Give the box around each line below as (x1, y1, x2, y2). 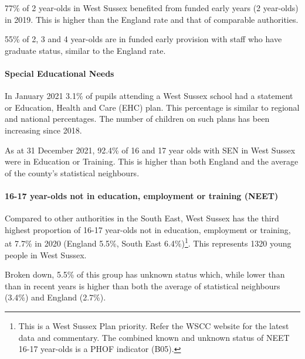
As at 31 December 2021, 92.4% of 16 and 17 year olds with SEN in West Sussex (5, 143, 296, 156)
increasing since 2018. (5, 124, 82, 136)
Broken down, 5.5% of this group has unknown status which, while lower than (5, 268, 285, 281)
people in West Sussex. (5, 248, 87, 261)
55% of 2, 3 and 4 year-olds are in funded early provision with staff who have (5, 33, 282, 45)
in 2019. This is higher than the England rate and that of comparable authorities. (5, 13, 299, 25)
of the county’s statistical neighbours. (5, 166, 140, 179)
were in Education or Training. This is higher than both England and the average (5, 155, 299, 167)
